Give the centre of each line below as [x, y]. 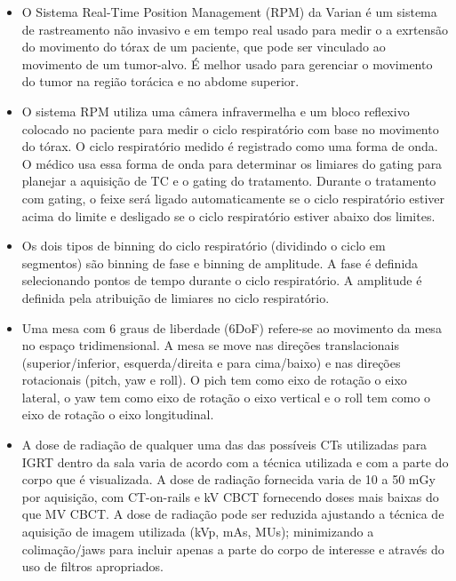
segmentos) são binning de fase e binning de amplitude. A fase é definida [220, 263]
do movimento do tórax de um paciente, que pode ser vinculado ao [204, 47]
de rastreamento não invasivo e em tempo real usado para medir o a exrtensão [235, 29]
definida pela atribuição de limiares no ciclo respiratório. [176, 297]
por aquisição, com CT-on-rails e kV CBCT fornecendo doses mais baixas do [230, 496]
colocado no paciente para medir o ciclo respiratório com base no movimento [230, 128]
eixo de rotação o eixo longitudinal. [118, 414]
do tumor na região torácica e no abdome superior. [160, 81]
